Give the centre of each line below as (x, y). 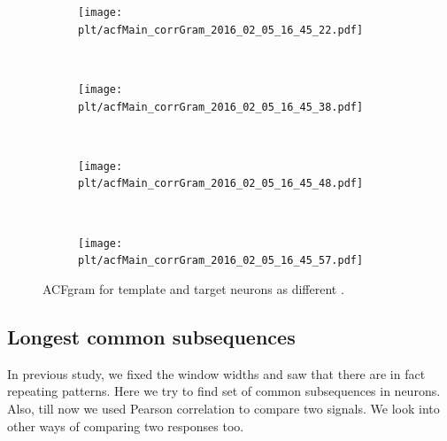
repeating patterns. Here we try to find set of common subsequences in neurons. (224, 391)
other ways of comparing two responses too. (126, 426)
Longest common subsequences (151, 337)
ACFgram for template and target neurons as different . (193, 289)
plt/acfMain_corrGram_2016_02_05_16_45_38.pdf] (221, 107)
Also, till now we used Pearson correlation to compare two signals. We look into (223, 409)
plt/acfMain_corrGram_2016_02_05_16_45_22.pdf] (221, 30)
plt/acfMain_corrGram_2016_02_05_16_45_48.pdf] (221, 184)
